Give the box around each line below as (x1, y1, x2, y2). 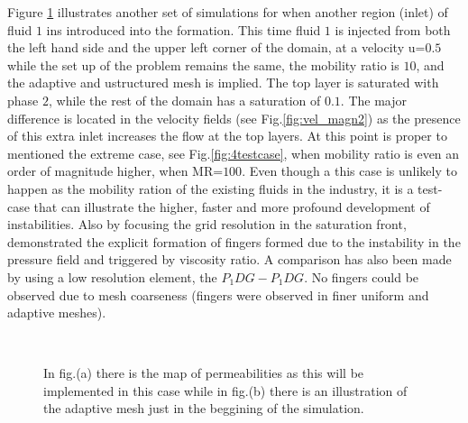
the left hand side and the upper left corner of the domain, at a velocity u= (7, 38, 426, 57)
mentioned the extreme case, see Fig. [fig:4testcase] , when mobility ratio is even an (7, 143, 460, 162)
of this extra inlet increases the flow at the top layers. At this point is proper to (7, 126, 447, 145)
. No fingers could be (304, 267, 419, 286)
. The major (340, 90, 408, 109)
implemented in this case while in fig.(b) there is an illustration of (43, 381, 408, 400)
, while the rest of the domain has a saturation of (48, 90, 321, 109)
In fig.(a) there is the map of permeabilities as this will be (43, 363, 364, 382)
